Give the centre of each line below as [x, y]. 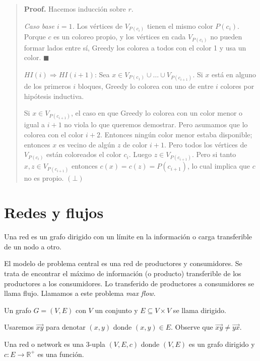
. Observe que [192, 327]
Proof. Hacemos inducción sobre [75, 9]
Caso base [39, 25]
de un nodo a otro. [33, 246]
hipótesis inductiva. [54, 96]
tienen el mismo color [180, 25]
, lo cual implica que [219, 166]
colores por [237, 86]
